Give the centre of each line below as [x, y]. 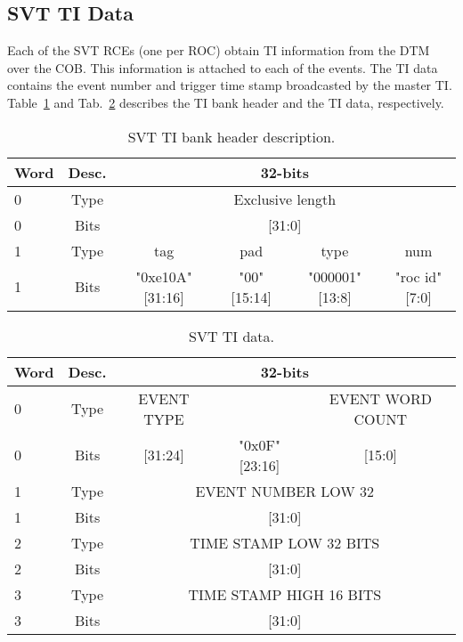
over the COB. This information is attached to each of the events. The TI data [223, 67]
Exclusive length [285, 199]
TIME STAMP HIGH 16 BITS [285, 594]
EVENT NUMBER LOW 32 [285, 491]
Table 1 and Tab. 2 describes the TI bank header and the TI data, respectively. [226, 102]
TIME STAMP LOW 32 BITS [285, 542]
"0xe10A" [164, 276]
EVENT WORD [380, 398]
